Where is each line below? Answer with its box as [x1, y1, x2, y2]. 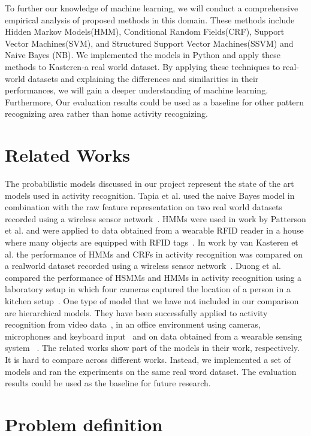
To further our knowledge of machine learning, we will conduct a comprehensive [5, 2, 298, 14]
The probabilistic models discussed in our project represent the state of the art [5, 177, 294, 190]
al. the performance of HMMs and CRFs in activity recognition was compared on [5, 247, 303, 260]
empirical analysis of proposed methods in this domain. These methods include [5, 13, 295, 26]
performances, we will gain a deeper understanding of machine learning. [5, 84, 268, 96]
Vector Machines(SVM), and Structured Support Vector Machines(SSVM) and [5, 37, 294, 49]
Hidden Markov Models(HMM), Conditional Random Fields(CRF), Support [5, 25, 285, 38]
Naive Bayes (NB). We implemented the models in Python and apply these [5, 49, 281, 61]
